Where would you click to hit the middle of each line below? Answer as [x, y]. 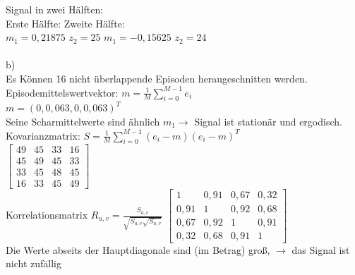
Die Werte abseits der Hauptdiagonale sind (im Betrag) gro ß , [138, 249]
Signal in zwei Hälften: [55, 9]
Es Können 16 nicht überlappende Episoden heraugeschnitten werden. [157, 78]
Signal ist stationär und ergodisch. [268, 121]
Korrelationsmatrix [47, 215]
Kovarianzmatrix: [43, 135]
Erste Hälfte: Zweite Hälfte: [65, 23]
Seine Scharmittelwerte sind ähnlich [83, 121]
